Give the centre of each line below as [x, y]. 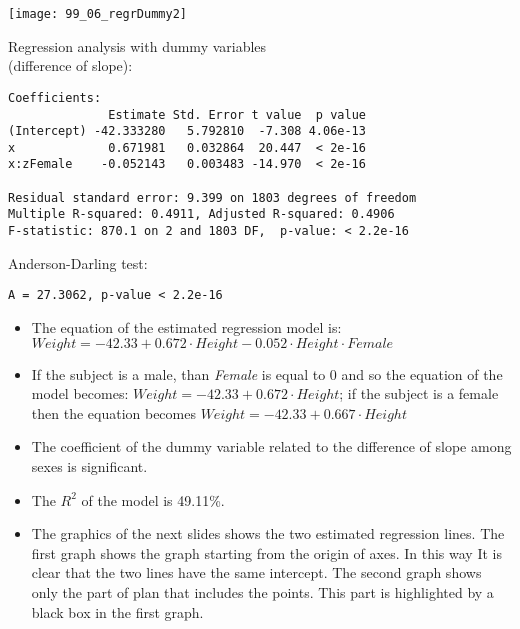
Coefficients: [55, 97]
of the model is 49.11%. [153, 499]
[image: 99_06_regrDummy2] [97, 14]
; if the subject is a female [419, 393]
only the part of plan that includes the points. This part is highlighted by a [262, 591]
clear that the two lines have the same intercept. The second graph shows [256, 572]
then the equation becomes [113, 412]
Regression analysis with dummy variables [137, 45]
